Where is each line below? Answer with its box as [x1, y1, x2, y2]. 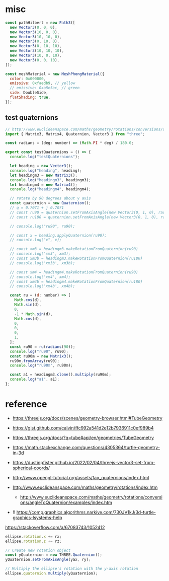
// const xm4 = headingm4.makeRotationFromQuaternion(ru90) [10, 269, 138, 275]
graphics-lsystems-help [12, 515, 62, 521]
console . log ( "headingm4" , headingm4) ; [10, 187, 92, 192]
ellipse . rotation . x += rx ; [5, 534, 62, 539]
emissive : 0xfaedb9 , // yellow [10, 81, 75, 86]
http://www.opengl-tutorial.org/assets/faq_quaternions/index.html [12, 474, 149, 480]
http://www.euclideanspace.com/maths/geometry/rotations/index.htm [12, 484, 158, 490]
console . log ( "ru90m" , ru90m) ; [10, 363, 73, 368]
